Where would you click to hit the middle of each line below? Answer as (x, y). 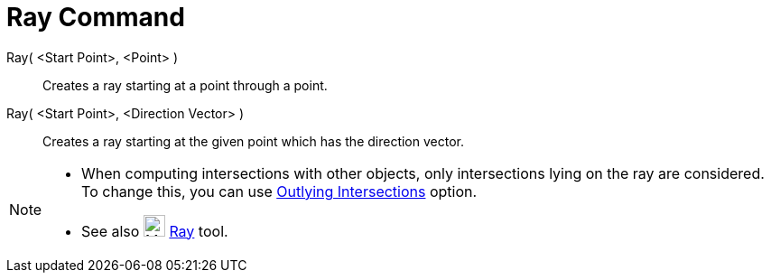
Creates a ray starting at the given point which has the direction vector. (253, 141)
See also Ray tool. (155, 231)
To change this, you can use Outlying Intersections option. (279, 191)
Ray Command (96, 17)
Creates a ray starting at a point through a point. (185, 85)
